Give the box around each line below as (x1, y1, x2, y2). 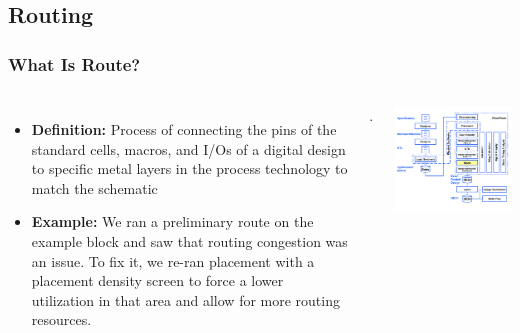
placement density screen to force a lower (31, 270, 284, 291)
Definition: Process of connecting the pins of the (31, 119, 337, 139)
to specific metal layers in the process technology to (31, 158, 348, 179)
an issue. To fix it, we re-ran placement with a (31, 250, 315, 271)
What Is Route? (8, 51, 141, 76)
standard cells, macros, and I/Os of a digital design (31, 138, 346, 159)
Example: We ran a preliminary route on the (31, 211, 314, 232)
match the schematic (31, 177, 158, 198)
